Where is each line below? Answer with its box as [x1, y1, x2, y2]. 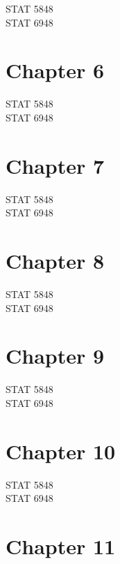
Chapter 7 [6, 151, 105, 179]
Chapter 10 [6, 436, 116, 465]
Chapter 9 [6, 341, 105, 370]
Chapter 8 [6, 246, 105, 274]
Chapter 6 [6, 56, 105, 84]
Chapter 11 [6, 531, 116, 560]
